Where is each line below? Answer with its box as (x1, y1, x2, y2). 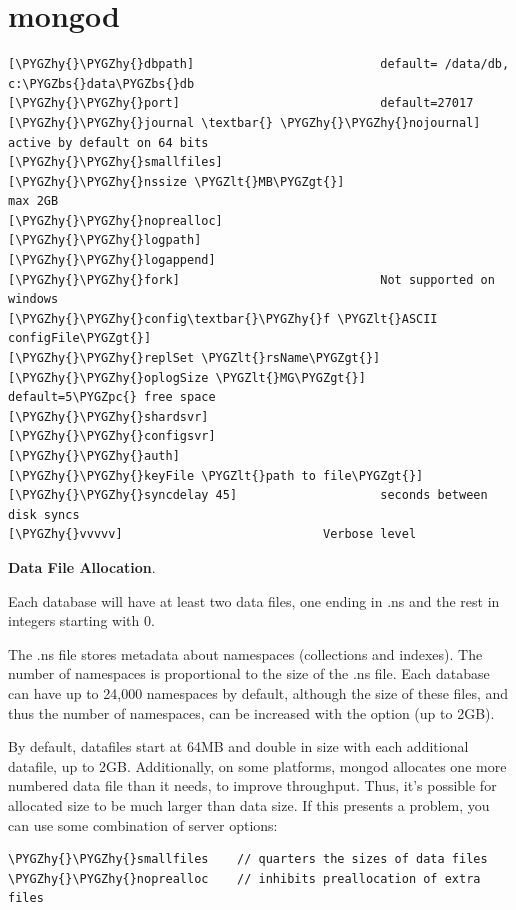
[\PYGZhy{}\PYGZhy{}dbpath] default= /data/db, (8, 57, 510, 72)
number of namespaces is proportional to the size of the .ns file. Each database (8, 663, 490, 684)
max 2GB (8, 194, 59, 209)
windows (8, 292, 59, 307)
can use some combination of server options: (8, 814, 278, 835)
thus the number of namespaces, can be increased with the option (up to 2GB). (8, 702, 495, 723)
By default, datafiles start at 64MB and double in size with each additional (8, 736, 469, 757)
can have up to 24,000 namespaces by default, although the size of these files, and (8, 682, 509, 703)
